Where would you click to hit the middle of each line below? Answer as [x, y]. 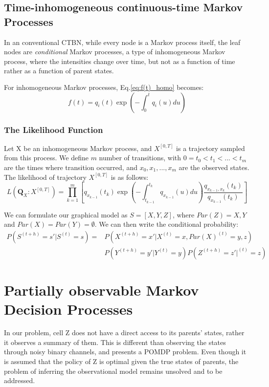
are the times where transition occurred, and [71, 167]
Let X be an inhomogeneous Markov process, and [78, 148]
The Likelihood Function [54, 130]
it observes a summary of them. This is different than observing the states [115, 342]
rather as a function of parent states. [59, 71]
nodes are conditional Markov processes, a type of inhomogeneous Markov [115, 52]
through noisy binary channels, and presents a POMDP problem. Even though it [125, 352]
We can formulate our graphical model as [66, 214]
